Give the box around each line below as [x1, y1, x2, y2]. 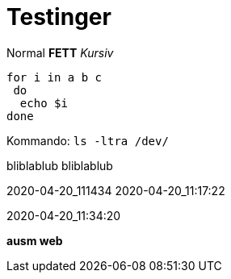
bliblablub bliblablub [6, 158, 113, 173]
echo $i [19, 96, 68, 110]
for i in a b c [6, 70, 103, 84]
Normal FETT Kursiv [6, 45, 114, 60]
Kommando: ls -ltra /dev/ [6, 133, 169, 148]
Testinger [6, 3, 111, 31]
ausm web [6, 233, 63, 248]
